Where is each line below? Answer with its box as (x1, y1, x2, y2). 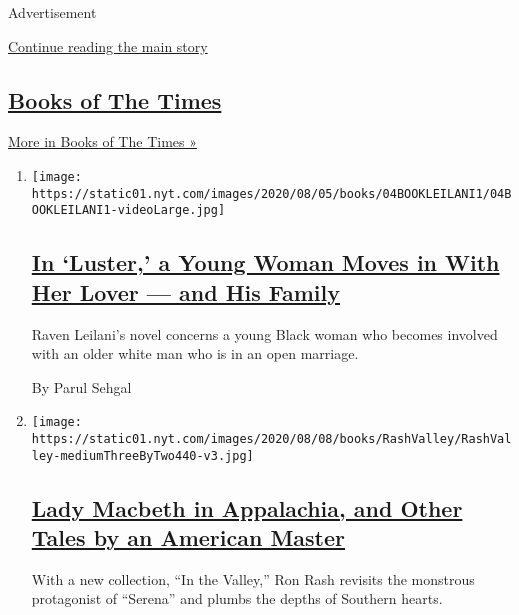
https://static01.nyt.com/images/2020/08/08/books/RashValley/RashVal (31, 431, 512, 446)
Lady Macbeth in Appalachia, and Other (31, 492, 463, 523)
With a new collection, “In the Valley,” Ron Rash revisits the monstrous (31, 568, 475, 589)
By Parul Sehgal (31, 376, 132, 397)
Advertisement (8, 2, 97, 22)
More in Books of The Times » (8, 131, 197, 152)
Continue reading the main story (8, 35, 208, 56)
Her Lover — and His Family (31, 276, 341, 307)
